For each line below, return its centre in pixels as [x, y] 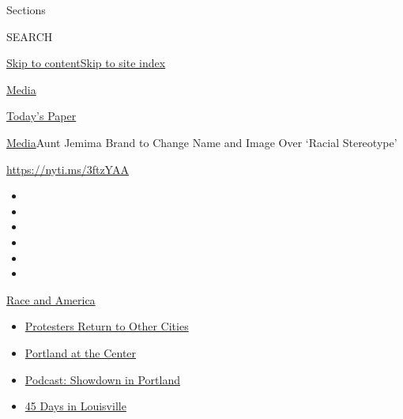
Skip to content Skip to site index [86, 63]
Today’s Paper [41, 116]
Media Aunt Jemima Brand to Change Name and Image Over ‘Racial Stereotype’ [202, 142]
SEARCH [30, 36]
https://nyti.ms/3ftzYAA [68, 169]
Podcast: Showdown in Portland [102, 379]
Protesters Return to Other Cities [107, 326]
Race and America [51, 299]
